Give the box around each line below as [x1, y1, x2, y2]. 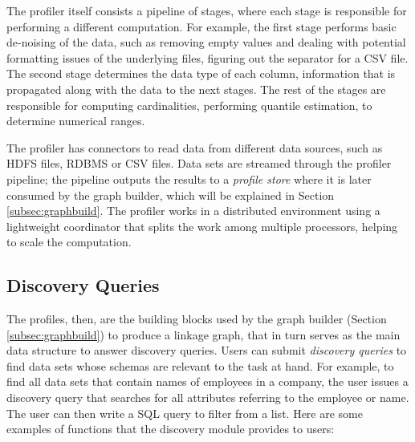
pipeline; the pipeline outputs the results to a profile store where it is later [6, 170, 372, 187]
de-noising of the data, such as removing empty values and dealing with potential [6, 34, 406, 51]
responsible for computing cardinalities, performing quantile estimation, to [6, 96, 372, 113]
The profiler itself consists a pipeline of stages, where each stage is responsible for [6, 2, 407, 18]
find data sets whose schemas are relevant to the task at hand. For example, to [6, 357, 394, 374]
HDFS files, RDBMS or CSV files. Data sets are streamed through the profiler [6, 155, 392, 172]
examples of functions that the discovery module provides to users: [6, 420, 335, 437]
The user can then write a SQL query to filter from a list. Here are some [6, 404, 363, 421]
